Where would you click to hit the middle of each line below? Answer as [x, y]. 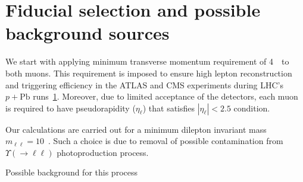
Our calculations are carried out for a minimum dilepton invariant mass [136, 129]
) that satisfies [169, 108]
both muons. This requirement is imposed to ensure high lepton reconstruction [149, 73]
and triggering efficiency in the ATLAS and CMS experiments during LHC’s [144, 84]
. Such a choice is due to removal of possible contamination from [165, 141]
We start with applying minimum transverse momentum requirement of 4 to [147, 61]
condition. [252, 108]
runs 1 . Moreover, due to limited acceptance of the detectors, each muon [165, 96]
